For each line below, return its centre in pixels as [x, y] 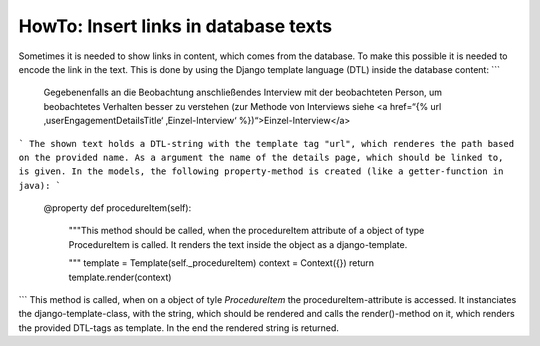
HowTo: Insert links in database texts [175, 26]
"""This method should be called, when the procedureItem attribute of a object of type [246, 231]
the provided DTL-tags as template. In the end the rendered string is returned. [179, 327]
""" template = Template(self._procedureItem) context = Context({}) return [221, 263]
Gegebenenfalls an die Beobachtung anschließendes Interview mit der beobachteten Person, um [243, 92]
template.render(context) [120, 277]
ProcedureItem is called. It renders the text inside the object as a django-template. [238, 244]
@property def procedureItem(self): [117, 208]
